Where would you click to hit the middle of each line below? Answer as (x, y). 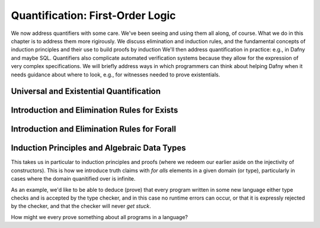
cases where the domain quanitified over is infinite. (73, 179)
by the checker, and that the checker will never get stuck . (81, 206)
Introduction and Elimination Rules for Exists (95, 110)
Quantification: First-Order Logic (93, 15)
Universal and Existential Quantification (86, 91)
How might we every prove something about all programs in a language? (99, 217)
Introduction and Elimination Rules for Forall (94, 129)
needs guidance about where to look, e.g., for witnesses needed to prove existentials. (116, 75)
